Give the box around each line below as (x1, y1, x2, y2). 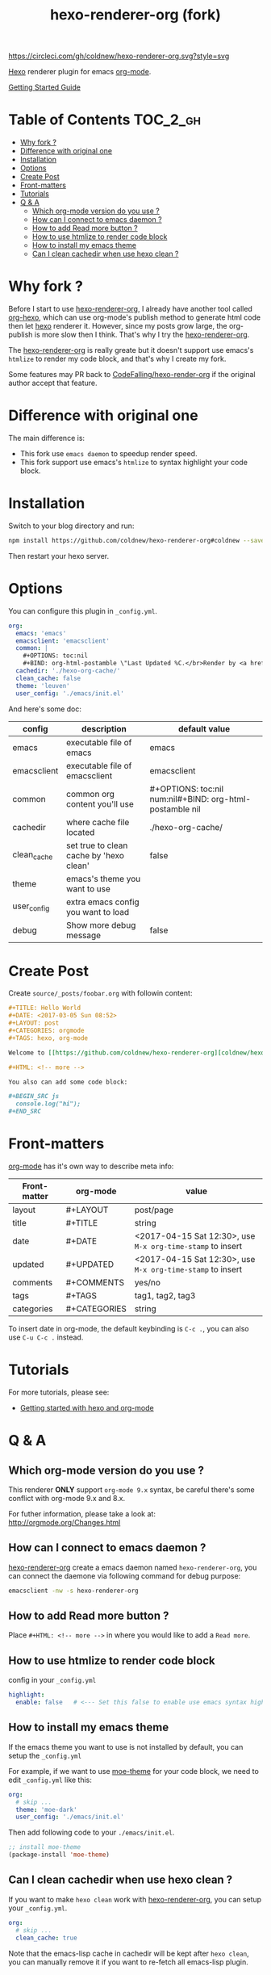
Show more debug (65, 919, 136, 930)
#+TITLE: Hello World (8, 1004, 81, 1013)
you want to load (65, 906, 130, 917)
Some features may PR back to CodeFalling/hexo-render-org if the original (8, 370, 256, 379)
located (65, 826, 95, 837)
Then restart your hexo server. (8, 551, 110, 560)
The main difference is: (8, 434, 85, 442)
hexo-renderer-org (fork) (49, 6, 222, 24)
